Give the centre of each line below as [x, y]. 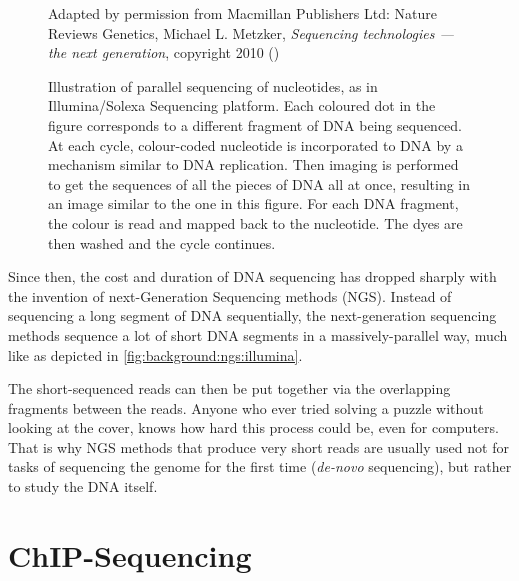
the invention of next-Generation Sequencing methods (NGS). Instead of [230, 295]
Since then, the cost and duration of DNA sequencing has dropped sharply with [252, 276]
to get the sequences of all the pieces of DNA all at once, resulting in [259, 183]
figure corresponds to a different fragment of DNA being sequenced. [255, 124]
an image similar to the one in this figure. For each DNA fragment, [253, 203]
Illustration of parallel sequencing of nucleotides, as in [213, 85]
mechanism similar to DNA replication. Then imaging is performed [253, 164]
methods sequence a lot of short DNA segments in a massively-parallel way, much [258, 334]
